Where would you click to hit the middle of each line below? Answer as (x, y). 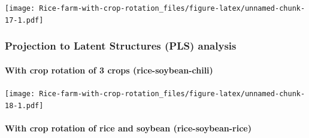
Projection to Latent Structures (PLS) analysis (121, 46)
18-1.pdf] (24, 105)
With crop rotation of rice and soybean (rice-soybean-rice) (128, 128)
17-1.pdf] (24, 20)
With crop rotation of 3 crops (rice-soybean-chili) (109, 70)
